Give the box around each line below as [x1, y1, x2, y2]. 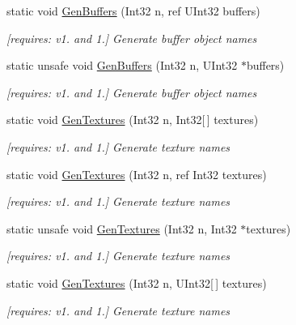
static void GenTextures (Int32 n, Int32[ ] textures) [6, 111, 259, 128]
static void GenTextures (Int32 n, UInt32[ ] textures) [6, 274, 267, 291]
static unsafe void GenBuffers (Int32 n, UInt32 [6, 57, 238, 74]
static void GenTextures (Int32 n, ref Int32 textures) [6, 165, 267, 182]
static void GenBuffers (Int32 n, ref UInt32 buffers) [6, 2, 260, 19]
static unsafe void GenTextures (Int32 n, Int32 [6, 220, 237, 237]
